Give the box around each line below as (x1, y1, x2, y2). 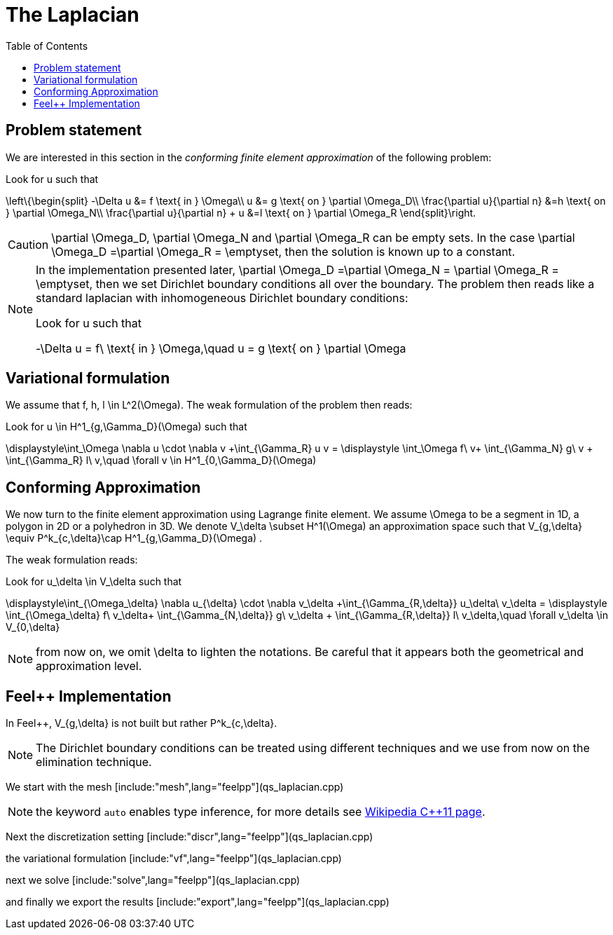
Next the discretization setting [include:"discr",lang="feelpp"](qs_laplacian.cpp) (6, 831, 373, 843)
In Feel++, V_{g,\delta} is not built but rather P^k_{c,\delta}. (6, 717, 277, 730)
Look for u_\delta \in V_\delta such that (6, 575, 182, 588)
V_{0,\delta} (6, 621, 60, 634)
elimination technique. (36, 755, 152, 770)
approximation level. (36, 659, 142, 674)
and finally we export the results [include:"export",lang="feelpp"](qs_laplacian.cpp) (6, 896, 390, 908)
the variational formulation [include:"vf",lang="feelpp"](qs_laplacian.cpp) (6, 852, 342, 865)
